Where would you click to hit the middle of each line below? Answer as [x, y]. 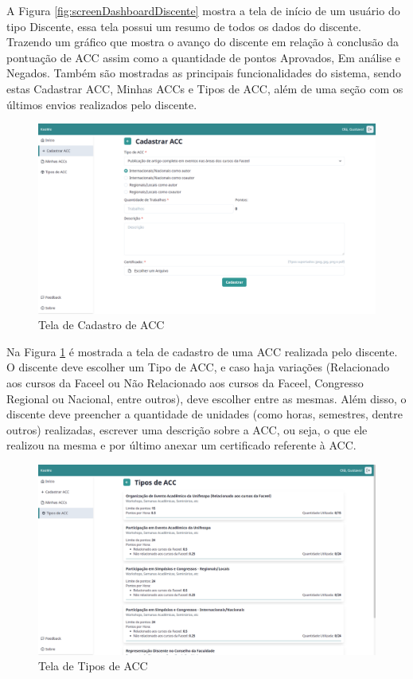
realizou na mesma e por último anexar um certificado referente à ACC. [181, 445]
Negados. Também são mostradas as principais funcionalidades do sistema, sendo [204, 73]
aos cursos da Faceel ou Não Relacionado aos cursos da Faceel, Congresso [185, 383]
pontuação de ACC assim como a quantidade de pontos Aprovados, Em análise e [203, 57]
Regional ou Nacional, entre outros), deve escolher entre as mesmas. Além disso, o [206, 398]
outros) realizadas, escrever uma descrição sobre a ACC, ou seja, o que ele [187, 429]
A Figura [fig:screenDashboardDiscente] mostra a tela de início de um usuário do [203, 10]
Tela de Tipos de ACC [93, 666]
